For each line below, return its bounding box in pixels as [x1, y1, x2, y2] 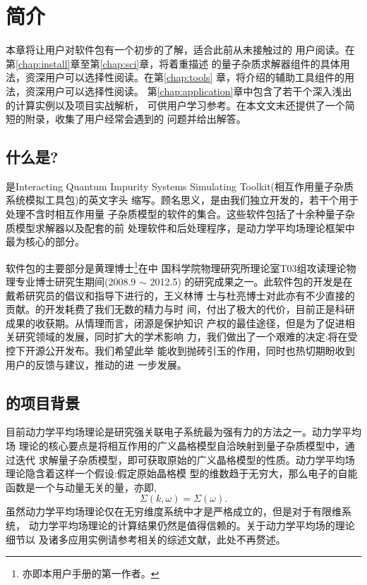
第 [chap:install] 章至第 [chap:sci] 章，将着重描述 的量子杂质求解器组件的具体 [6, 56, 340, 70]
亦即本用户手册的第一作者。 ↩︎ [22, 566, 160, 581]
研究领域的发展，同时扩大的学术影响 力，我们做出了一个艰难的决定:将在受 [15, 329, 358, 344]
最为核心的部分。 [6, 234, 85, 249]
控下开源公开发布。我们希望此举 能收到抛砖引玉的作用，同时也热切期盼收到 [6, 343, 355, 358]
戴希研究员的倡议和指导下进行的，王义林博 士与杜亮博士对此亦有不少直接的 [6, 288, 355, 302]
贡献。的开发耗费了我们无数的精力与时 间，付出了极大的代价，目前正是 [6, 302, 335, 316]
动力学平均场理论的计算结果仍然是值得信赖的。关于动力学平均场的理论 [28, 518, 355, 533]
